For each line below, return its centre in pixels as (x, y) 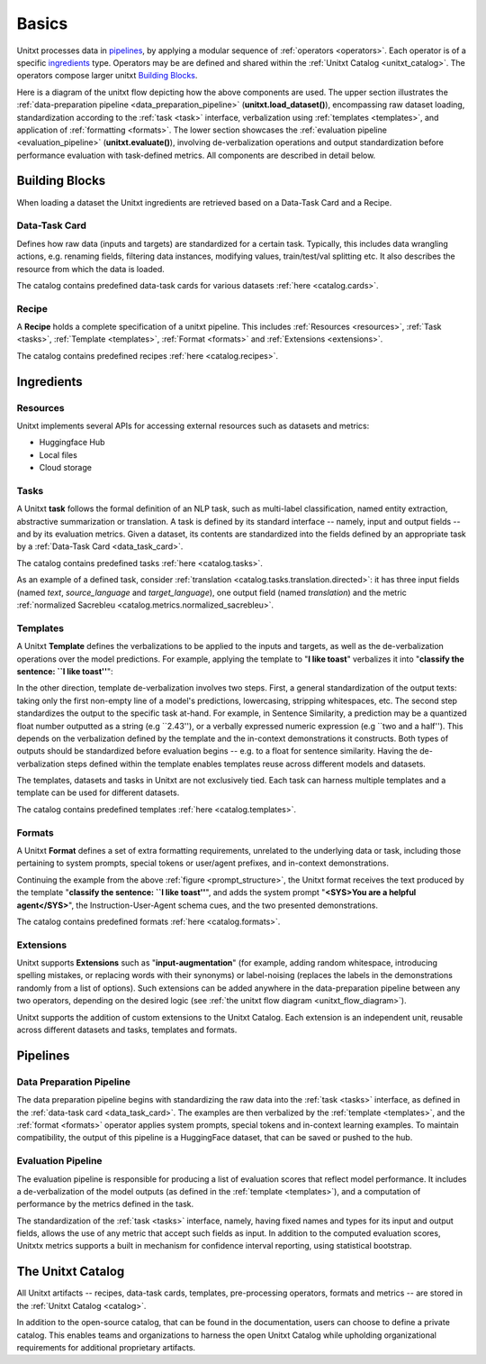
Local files (58, 454)
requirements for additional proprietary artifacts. (106, 1347)
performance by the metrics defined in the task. (105, 1204)
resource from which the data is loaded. (91, 269)
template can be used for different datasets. (98, 792)
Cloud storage (65, 468)
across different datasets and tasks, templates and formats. (127, 1030)
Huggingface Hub (72, 443)
